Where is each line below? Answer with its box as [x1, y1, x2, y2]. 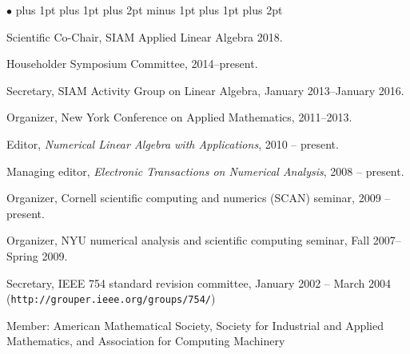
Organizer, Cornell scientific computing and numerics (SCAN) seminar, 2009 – [6, 189, 391, 206]
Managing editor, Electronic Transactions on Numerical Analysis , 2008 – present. [6, 162, 404, 179]
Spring [6, 247, 38, 264]
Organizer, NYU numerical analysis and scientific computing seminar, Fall [6, 232, 370, 249]
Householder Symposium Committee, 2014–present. [6, 55, 258, 72]
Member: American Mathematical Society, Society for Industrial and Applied [6, 316, 384, 333]
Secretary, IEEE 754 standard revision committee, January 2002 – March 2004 [6, 274, 392, 291]
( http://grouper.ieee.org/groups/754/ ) [6, 290, 216, 307]
